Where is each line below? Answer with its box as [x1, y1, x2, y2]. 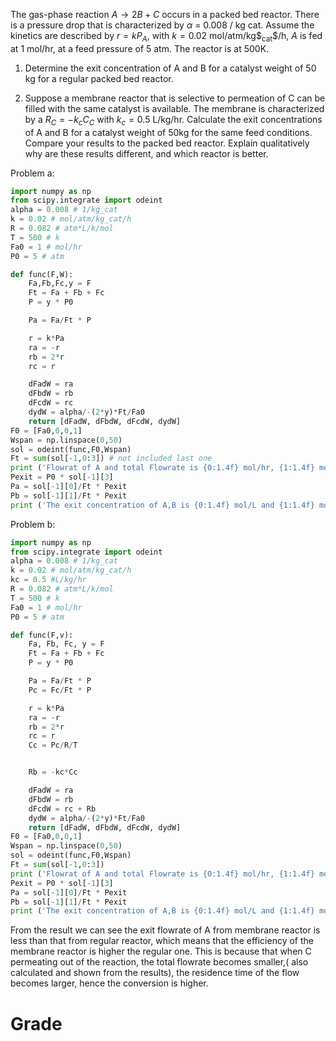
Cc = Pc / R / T [28, 740, 78, 751]
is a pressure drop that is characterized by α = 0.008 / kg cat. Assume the [10, 19, 315, 31]
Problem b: [10, 518, 56, 530]
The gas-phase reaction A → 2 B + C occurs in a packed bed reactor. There [10, 9, 320, 20]
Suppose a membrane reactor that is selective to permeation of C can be [24, 92, 326, 104]
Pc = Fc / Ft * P [28, 685, 92, 695]
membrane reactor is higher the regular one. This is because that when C [10, 945, 312, 958]
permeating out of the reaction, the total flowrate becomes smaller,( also [10, 956, 309, 968]
